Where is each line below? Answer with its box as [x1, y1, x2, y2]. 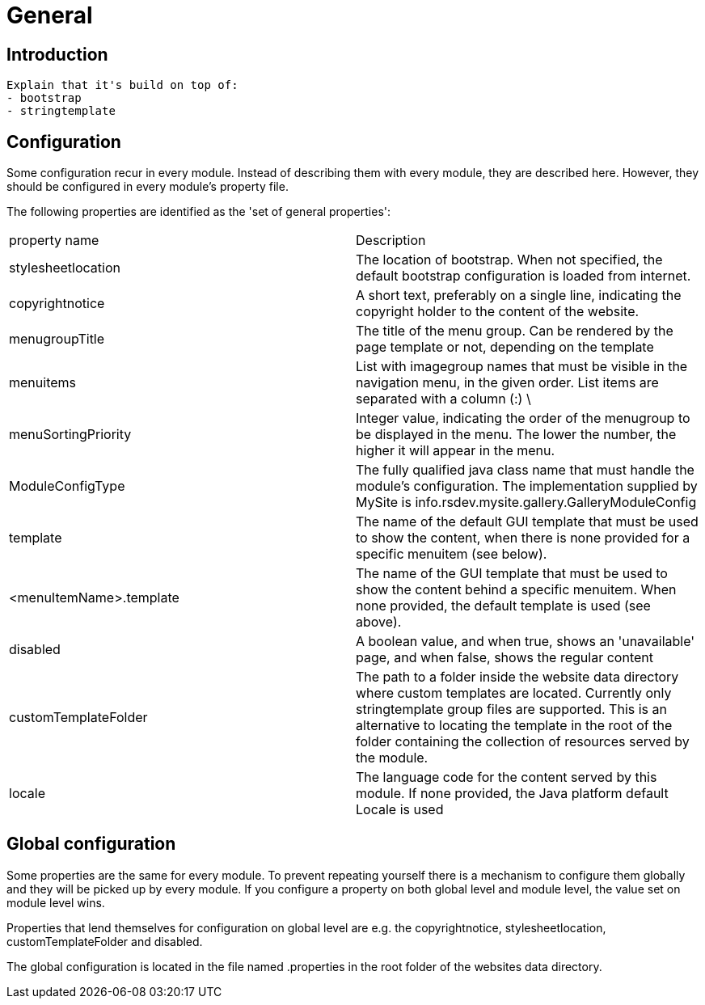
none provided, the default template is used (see [356, 598, 651, 614]
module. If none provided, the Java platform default [356, 785, 669, 802]
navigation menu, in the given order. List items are [356, 374, 659, 391]
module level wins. [6, 895, 105, 910]
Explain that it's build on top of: [6, 78, 239, 92]
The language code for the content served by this [356, 769, 657, 786]
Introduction [6, 44, 108, 65]
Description [356, 232, 426, 249]
